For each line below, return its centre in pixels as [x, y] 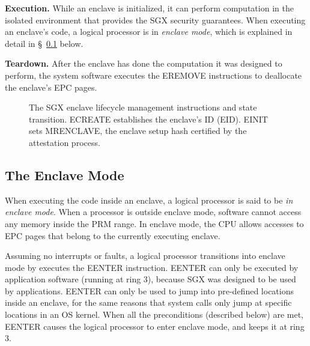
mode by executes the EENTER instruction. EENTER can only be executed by [152, 267]
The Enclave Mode [65, 175]
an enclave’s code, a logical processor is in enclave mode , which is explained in [149, 32]
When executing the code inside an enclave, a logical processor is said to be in [149, 200]
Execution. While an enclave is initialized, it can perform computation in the [149, 8]
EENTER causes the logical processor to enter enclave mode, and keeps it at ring [155, 326]
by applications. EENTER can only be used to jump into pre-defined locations [149, 290]
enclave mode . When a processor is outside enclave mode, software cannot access [153, 212]
